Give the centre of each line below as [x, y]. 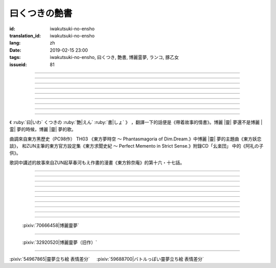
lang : [15, 43]
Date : [15, 50]
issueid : [18, 65]
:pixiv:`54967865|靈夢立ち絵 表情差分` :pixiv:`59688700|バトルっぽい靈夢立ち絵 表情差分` [107, 259]
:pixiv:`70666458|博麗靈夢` [51, 225]
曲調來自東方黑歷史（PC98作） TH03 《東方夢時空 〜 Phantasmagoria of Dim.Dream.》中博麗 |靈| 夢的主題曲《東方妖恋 [135, 139]
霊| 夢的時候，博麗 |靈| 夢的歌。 [43, 129]
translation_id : [25, 35]
